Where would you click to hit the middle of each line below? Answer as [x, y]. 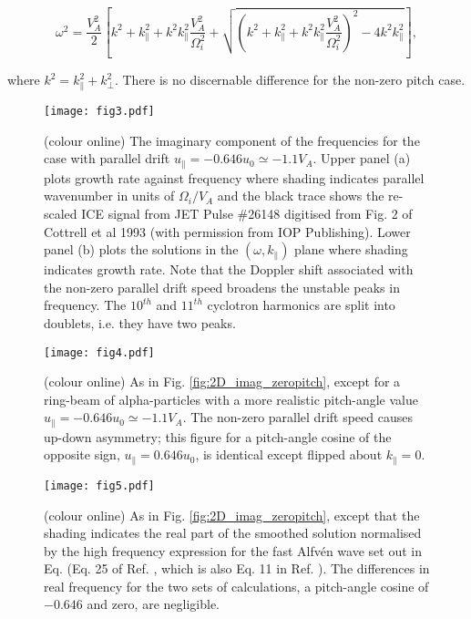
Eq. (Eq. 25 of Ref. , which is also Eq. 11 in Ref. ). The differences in [237, 568]
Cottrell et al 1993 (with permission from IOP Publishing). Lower [227, 231]
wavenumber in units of [109, 196]
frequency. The [85, 305]
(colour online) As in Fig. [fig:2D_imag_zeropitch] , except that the [232, 515]
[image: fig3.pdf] [99, 112]
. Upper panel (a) [362, 158]
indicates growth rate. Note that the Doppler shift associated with [229, 269]
